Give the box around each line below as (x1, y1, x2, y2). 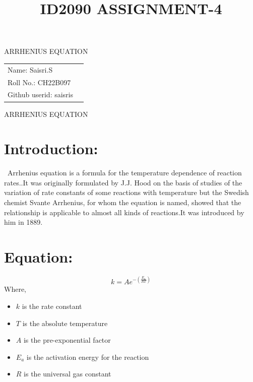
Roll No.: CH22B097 (8, 77, 71, 87)
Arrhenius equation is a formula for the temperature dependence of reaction (7, 167, 242, 178)
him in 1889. (4, 217, 43, 227)
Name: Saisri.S (8, 64, 53, 75)
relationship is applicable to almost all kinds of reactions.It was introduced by (4, 207, 244, 217)
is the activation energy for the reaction (26, 351, 149, 362)
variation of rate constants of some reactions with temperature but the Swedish (4, 187, 249, 198)
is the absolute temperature (22, 317, 108, 328)
